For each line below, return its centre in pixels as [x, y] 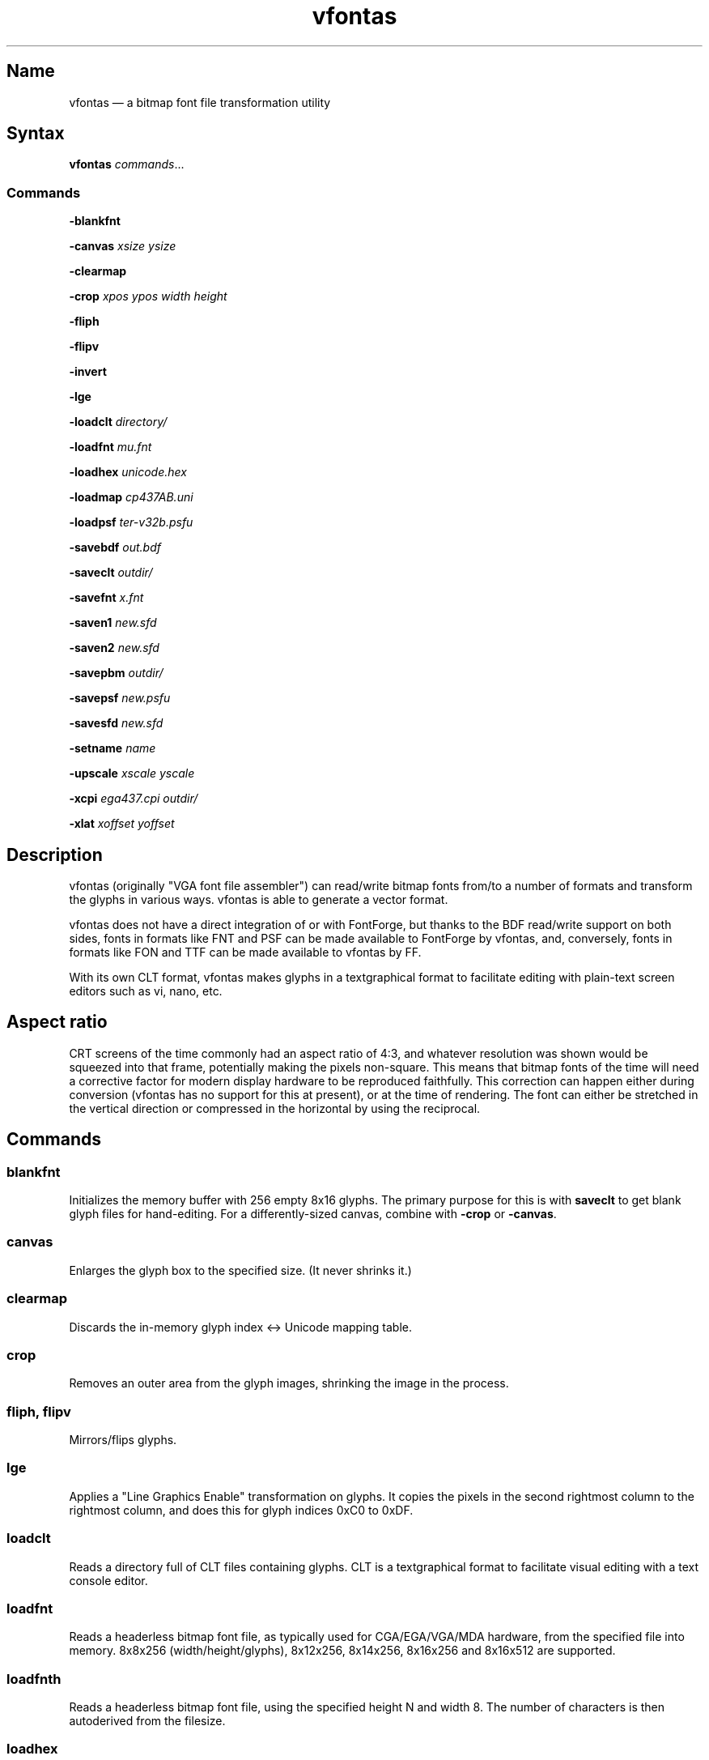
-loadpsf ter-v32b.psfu [131, 522]
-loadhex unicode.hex [128, 472]
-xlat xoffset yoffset [122, 824]
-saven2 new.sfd [114, 648]
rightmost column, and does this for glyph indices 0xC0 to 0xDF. [241, 1510]
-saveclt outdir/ [111, 573]
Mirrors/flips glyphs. [123, 1440]
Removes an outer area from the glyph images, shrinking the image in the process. [289, 1383]
